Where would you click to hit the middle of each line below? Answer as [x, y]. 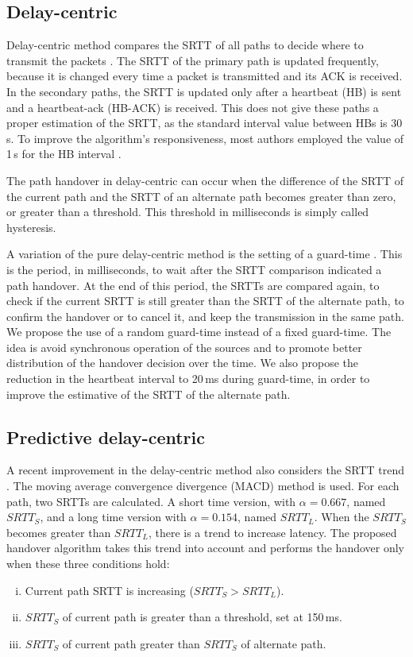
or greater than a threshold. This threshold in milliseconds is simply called [188, 212]
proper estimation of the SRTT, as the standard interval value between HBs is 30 [205, 123]
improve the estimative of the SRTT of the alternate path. [149, 394]
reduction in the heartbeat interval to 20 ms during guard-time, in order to [188, 379]
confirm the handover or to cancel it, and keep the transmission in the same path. [205, 316]
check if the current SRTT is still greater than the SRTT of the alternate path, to [205, 301]
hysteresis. [31, 227]
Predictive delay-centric [106, 437]
